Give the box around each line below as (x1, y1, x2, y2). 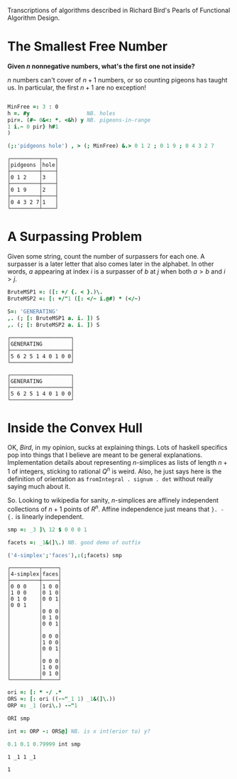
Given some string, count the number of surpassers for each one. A (7, 252, 205, 261)
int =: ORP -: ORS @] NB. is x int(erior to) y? (7, 728, 151, 735)
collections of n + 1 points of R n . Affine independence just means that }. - (7, 504, 225, 513)
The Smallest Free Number (7, 38, 168, 55)
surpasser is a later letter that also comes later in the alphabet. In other (7, 259, 214, 269)
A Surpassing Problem (7, 229, 143, 245)
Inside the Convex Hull (7, 419, 143, 436)
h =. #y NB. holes (7, 109, 116, 117)
